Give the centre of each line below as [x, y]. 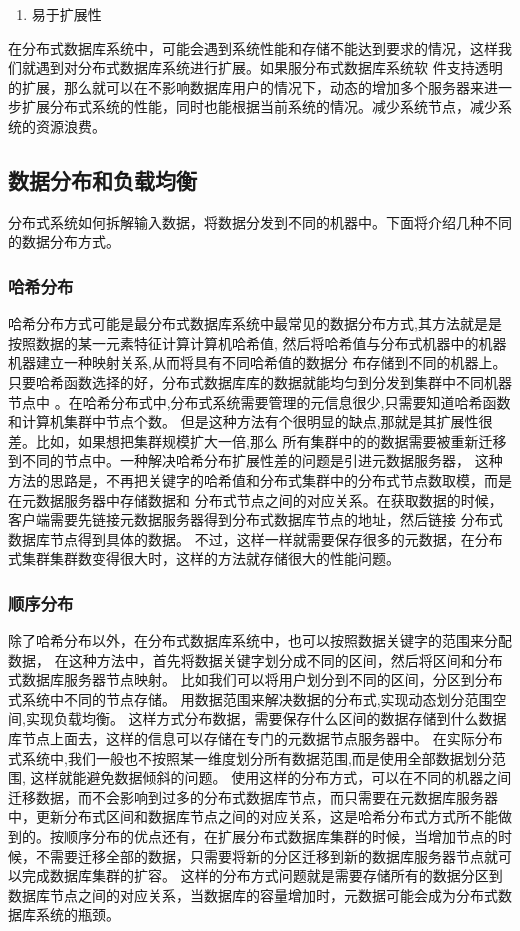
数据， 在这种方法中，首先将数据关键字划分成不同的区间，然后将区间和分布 [255, 659]
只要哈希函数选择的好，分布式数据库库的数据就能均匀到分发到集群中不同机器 [260, 381]
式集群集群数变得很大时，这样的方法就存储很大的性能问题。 [204, 558]
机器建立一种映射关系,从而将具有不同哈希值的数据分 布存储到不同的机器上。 [257, 362]
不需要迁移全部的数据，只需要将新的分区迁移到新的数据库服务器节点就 [266, 855]
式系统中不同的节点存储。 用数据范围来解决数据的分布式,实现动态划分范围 [250, 698]
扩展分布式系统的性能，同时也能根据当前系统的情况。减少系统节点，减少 [259, 106]
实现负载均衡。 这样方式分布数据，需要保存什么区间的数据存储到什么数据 [266, 718]
